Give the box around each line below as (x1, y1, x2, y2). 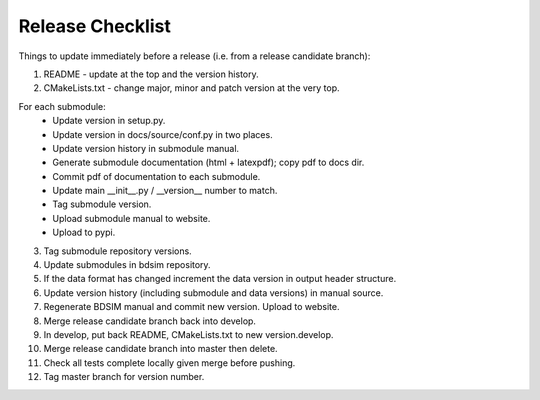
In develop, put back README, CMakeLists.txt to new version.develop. (43, 328, 334, 340)
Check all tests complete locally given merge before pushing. (43, 356, 296, 369)
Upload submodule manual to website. (52, 212, 211, 224)
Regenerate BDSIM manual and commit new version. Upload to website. (43, 301, 340, 313)
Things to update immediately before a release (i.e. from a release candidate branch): (18, 50, 371, 62)
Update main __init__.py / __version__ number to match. (52, 185, 278, 197)
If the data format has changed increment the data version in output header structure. (43, 273, 397, 285)
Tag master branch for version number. (43, 371, 205, 383)
